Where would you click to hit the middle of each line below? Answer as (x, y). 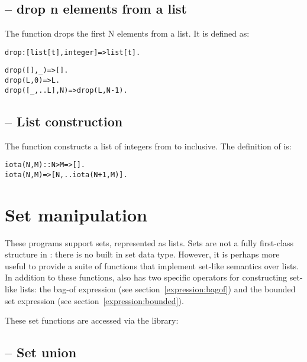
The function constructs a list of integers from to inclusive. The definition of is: (148, 146)
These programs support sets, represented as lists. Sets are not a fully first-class (149, 242)
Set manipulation (76, 214)
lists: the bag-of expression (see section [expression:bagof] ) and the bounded (158, 289)
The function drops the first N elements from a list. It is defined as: (127, 33)
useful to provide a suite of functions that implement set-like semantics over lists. (152, 265)
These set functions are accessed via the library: (92, 320)
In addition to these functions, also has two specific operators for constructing (146, 277)
